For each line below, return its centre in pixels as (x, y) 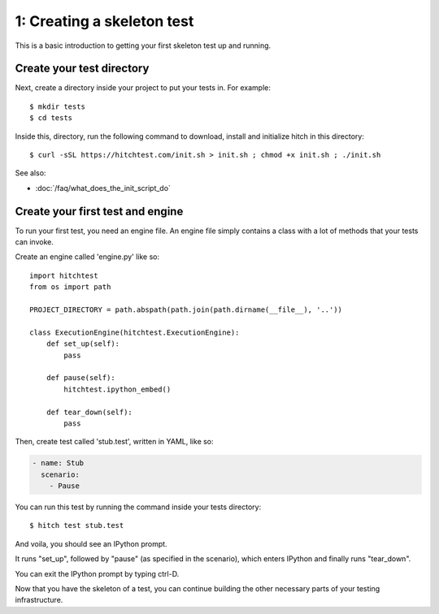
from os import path (70, 287)
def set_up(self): (83, 344)
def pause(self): (80, 378)
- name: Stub (58, 463)
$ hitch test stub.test (77, 525)
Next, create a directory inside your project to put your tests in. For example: (143, 88)
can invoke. (35, 242)
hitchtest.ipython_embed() (117, 389)
